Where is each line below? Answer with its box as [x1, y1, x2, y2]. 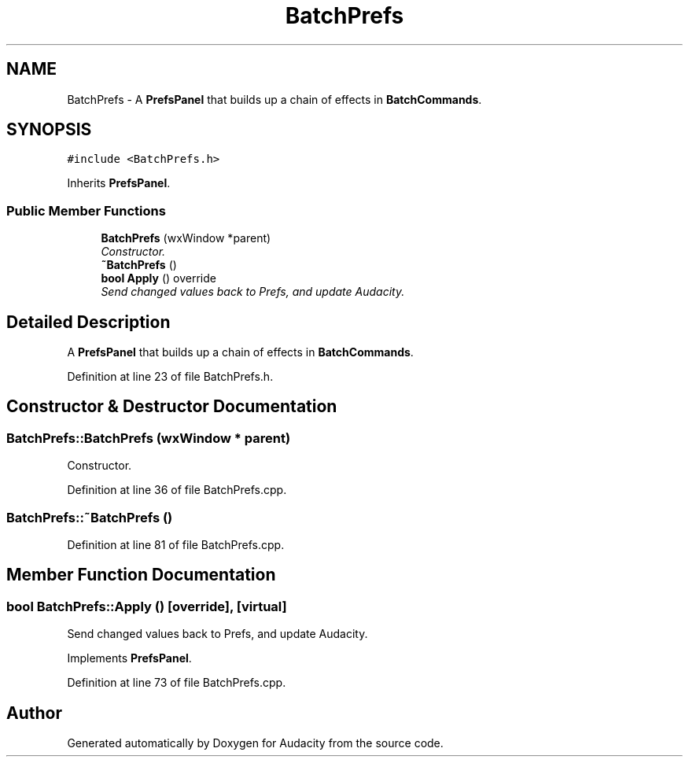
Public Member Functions [6, 202, 166, 219]
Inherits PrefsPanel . [67, 176, 171, 190]
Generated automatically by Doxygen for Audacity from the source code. [67, 736, 444, 750]
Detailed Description [6, 311, 171, 332]
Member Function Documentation [6, 565, 276, 585]
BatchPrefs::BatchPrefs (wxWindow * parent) [6, 429, 291, 446]
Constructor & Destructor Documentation [6, 396, 337, 417]
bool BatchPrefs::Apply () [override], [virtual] [6, 598, 287, 614]
